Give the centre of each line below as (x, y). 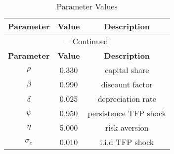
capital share (127, 70)
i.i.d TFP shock (127, 142)
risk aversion (127, 127)
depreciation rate (127, 99)
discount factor (127, 84)
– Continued (87, 41)
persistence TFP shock (127, 113)
